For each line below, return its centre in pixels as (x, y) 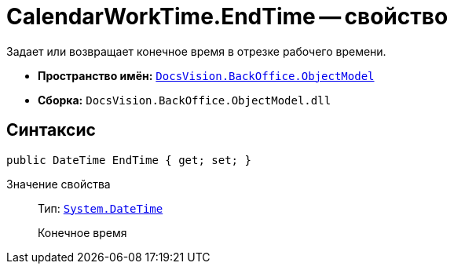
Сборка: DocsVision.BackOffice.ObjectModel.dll (185, 100)
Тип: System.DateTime (101, 208)
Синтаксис (51, 130)
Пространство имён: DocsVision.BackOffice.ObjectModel (206, 75)
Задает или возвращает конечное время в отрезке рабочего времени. (196, 51)
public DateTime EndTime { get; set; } (129, 160)
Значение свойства (59, 184)
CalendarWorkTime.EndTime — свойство (227, 16)
